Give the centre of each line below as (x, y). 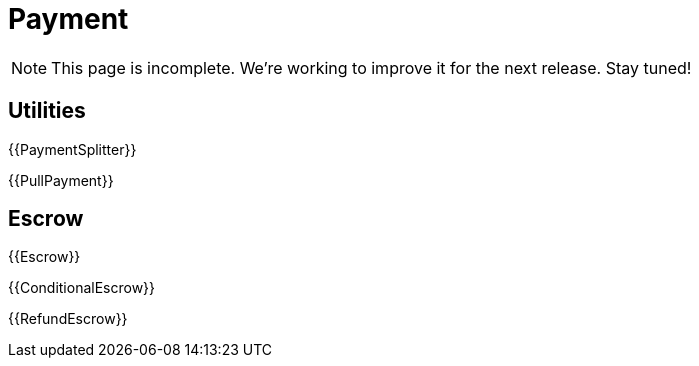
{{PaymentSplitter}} (72, 149)
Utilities (47, 111)
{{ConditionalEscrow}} (82, 288)
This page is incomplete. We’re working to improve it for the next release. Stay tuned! (371, 67)
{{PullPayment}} (61, 180)
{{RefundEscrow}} (68, 319)
